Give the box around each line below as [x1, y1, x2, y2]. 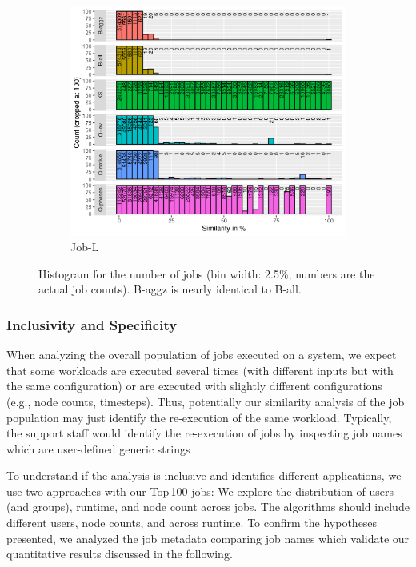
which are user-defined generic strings [6, 440, 190, 457]
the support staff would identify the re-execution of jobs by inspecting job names [6, 425, 402, 441]
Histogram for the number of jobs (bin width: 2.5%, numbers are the [38, 265, 375, 282]
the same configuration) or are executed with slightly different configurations [6, 377, 382, 394]
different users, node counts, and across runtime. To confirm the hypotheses [6, 514, 378, 531]
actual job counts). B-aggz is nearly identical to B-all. [38, 281, 302, 297]
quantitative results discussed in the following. [6, 545, 233, 562]
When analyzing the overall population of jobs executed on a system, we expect [6, 346, 397, 363]
